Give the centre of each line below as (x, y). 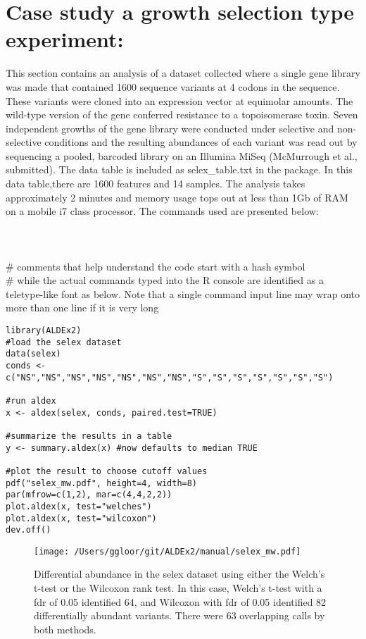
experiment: (65, 39)
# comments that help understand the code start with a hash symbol (156, 266)
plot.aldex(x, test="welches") (79, 506)
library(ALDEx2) (44, 330)
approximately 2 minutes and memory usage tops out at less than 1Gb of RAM (177, 197)
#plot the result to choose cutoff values (107, 471)
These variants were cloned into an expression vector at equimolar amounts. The (179, 100)
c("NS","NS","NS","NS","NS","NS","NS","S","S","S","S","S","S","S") (170, 377)
